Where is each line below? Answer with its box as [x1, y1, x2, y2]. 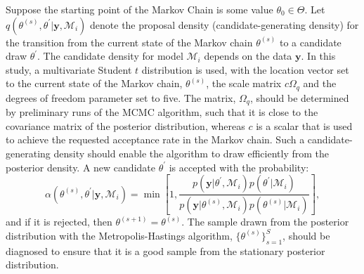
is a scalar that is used [256, 118, 353, 133]
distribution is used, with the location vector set [141, 62, 349, 77]
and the [303, 76, 337, 91]
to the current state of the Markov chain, [6, 76, 183, 91]
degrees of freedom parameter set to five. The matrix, [6, 90, 236, 105]
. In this [301, 48, 336, 63]
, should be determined [250, 90, 349, 105]
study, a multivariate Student [6, 62, 132, 77]
